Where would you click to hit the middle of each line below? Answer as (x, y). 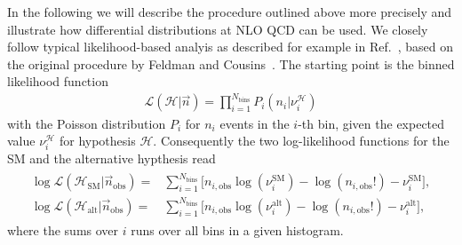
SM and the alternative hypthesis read (112, 158)
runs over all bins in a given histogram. (237, 229)
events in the (255, 123)
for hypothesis (97, 141)
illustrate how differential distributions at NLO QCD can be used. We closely (218, 29)
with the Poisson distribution (87, 123)
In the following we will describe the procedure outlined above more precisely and (230, 12)
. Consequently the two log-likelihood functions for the (301, 141)
